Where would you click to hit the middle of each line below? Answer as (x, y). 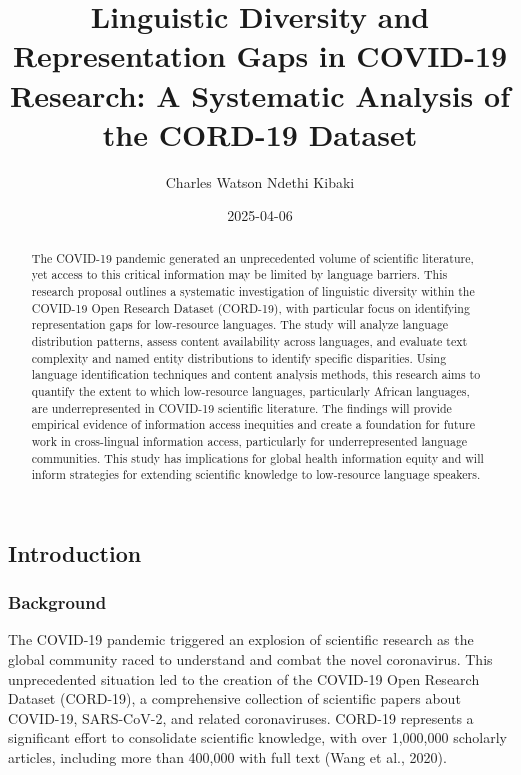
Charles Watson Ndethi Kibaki (260, 181)
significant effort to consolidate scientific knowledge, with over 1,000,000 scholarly (257, 737)
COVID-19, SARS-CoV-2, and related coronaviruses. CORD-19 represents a (241, 717)
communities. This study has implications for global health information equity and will (257, 457)
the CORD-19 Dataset (260, 133)
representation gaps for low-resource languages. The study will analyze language (240, 324)
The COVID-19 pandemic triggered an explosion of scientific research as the (241, 639)
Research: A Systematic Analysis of (260, 94)
